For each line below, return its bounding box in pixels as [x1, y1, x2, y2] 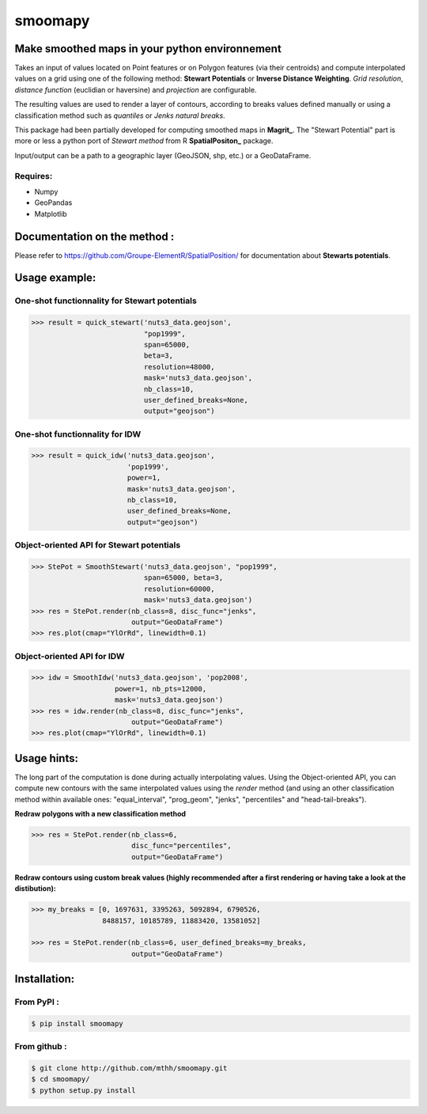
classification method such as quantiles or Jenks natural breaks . [14, 111, 225, 120]
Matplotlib [34, 209, 67, 218]
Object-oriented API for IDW [14, 650, 125, 661]
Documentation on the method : [14, 229, 175, 243]
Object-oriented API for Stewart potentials [14, 540, 181, 551]
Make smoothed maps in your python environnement [14, 42, 282, 55]
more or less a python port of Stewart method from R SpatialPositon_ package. [14, 136, 274, 146]
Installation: [14, 972, 75, 986]
